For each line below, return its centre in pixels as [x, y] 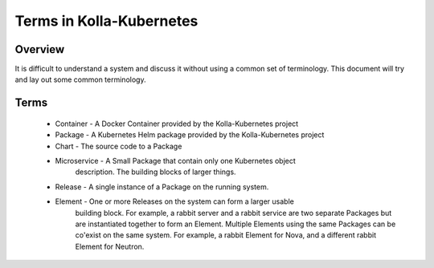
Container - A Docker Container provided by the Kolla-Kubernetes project [177, 124]
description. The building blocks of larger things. [156, 172]
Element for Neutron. [110, 246]
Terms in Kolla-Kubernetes [106, 21]
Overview [40, 49]
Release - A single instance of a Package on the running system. [162, 187]
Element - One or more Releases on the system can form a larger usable [175, 201]
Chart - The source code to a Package [119, 146]
